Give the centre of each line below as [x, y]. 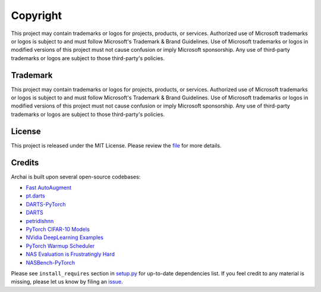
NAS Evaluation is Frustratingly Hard [70, 254]
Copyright [37, 15]
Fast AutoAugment [48, 188]
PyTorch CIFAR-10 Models [58, 229]
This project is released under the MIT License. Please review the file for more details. [116, 145]
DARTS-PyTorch [46, 204]
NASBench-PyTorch [51, 262]
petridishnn [40, 221]
